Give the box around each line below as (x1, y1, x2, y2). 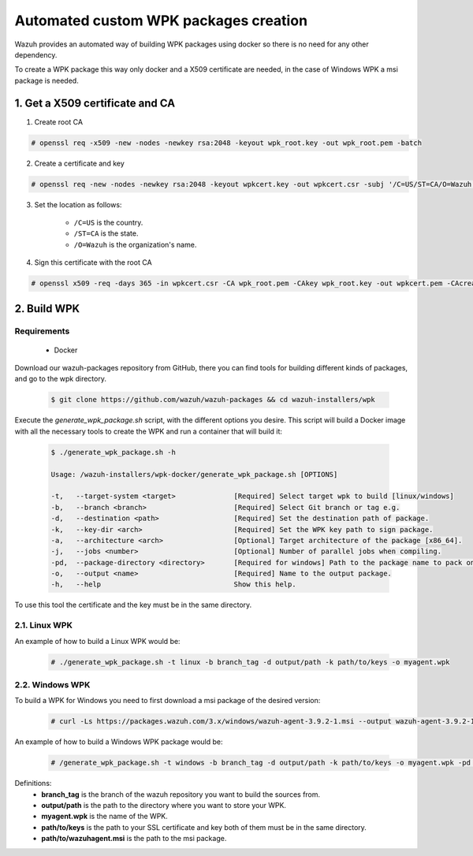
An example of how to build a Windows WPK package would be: (14, 737, 223, 746)
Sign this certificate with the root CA (34, 258, 153, 267)
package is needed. (14, 76, 79, 85)
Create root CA (34, 117, 83, 126)
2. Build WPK (14, 302, 80, 315)
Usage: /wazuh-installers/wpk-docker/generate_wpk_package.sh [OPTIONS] (50, 470, 338, 478)
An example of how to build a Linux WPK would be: (14, 636, 181, 646)
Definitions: (14, 779, 52, 788)
